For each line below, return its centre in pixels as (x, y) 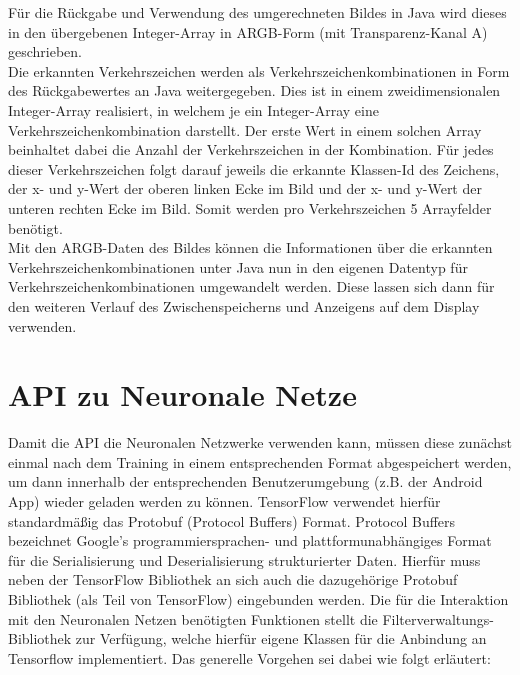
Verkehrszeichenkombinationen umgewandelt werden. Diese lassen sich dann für (251, 286)
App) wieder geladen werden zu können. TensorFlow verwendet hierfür (224, 501)
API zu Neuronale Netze (182, 394)
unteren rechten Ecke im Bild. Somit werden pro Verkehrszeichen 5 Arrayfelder (250, 207)
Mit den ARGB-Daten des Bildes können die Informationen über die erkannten (250, 247)
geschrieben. (45, 51)
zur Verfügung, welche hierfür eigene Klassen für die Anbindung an (281, 638)
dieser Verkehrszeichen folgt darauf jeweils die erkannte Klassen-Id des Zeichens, (254, 168)
